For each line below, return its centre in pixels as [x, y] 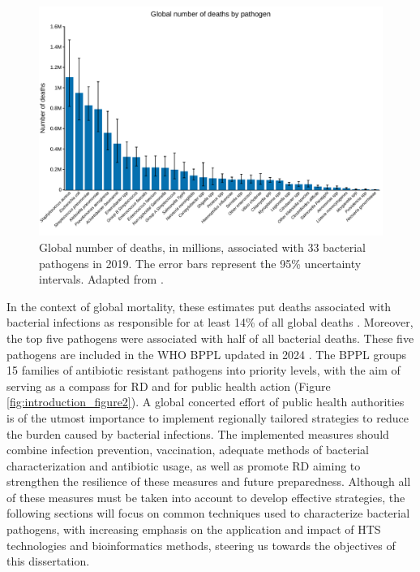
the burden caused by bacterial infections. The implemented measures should [198, 433]
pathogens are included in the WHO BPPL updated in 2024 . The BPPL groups [207, 354]
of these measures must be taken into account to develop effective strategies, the [206, 497]
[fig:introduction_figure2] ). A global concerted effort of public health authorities [206, 402]
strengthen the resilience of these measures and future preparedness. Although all [209, 481]
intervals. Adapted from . [101, 279]
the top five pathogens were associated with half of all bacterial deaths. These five [210, 338]
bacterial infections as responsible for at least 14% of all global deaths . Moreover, [210, 322]
